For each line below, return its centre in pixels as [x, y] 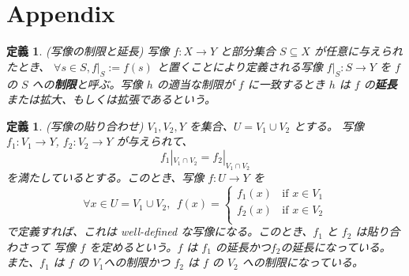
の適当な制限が [195, 83]
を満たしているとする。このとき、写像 [105, 178]
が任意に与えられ [358, 51]
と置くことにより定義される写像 [240, 66]
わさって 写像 [41, 246]
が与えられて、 [155, 141]
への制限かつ [137, 262]
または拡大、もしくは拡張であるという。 [111, 99]
